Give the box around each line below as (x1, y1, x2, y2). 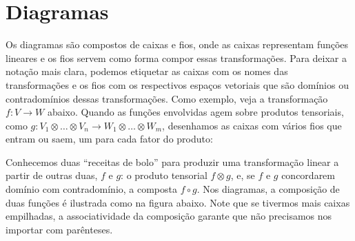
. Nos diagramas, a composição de (196, 182, 340, 196)
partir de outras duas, (6, 168, 98, 182)
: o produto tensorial (121, 168, 207, 182)
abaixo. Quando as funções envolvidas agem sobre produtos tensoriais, (47, 105, 344, 119)
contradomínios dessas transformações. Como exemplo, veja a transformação (6, 91, 328, 105)
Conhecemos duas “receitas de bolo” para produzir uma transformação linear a (6, 154, 339, 169)
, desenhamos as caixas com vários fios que (162, 118, 342, 132)
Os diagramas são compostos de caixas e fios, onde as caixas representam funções (6, 37, 349, 52)
